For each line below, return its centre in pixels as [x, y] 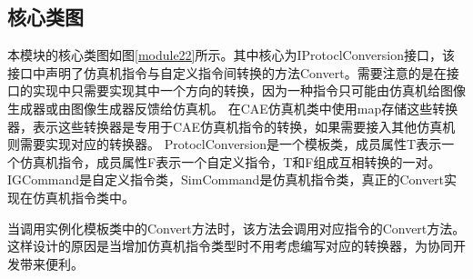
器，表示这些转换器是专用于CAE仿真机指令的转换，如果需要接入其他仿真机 [231, 126]
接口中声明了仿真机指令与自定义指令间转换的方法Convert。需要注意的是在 [227, 72]
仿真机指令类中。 [83, 197]
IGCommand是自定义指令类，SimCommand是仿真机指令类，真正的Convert [226, 179]
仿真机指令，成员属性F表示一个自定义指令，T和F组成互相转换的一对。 [230, 161]
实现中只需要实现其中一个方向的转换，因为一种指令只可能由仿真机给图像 [249, 90]
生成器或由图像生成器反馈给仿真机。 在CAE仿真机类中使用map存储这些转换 [233, 108]
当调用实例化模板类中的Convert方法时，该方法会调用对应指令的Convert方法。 [236, 228]
